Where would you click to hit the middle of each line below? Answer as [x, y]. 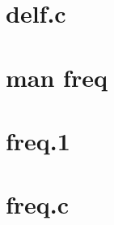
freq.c [38, 204]
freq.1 [38, 140]
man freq [57, 77]
